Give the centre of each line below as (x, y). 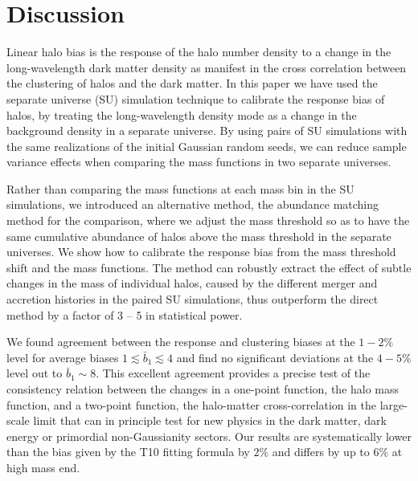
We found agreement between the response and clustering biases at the (181, 342)
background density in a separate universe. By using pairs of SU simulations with (207, 130)
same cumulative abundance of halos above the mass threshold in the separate (199, 236)
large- (393, 404)
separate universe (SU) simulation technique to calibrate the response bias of (196, 98)
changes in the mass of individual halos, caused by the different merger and (192, 283)
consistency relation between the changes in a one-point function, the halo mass (203, 389)
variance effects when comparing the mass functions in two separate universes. (199, 162)
